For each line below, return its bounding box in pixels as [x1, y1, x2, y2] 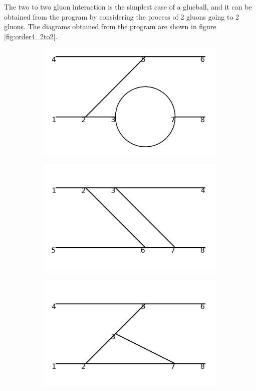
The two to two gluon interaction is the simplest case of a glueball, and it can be [4, 2, 252, 12]
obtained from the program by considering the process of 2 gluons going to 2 [4, 11, 239, 22]
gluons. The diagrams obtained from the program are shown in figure [4, 21, 216, 32]
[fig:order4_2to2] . [4, 31, 58, 41]
